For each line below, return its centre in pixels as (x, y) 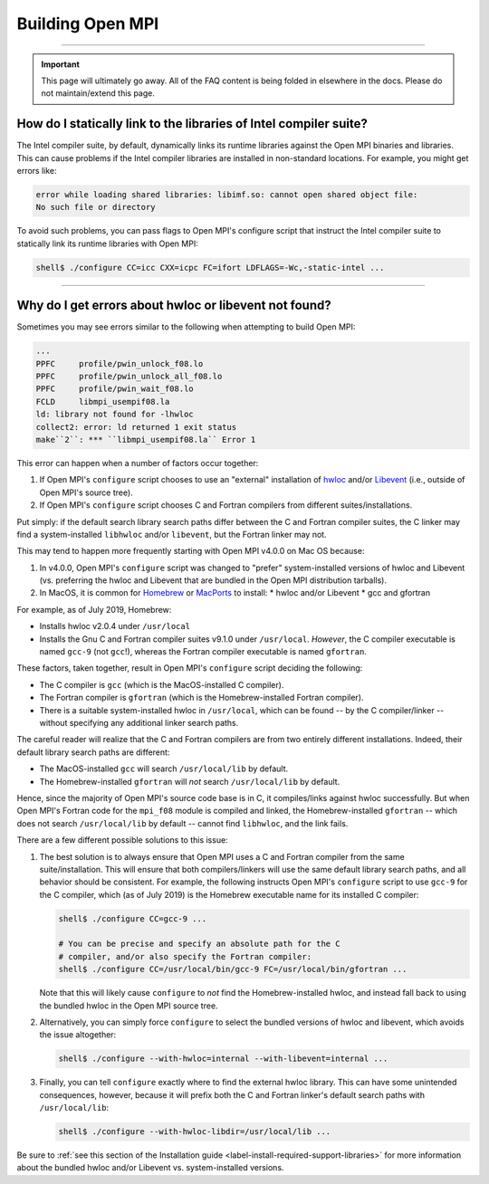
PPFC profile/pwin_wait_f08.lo (115, 389)
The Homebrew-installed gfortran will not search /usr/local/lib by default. (190, 781)
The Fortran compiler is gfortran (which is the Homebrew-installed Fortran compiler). (201, 698)
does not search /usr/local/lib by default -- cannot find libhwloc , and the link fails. (182, 823)
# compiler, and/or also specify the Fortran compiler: (185, 956)
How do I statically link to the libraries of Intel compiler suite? (192, 124)
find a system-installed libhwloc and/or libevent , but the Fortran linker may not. (172, 534)
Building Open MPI (88, 24)
